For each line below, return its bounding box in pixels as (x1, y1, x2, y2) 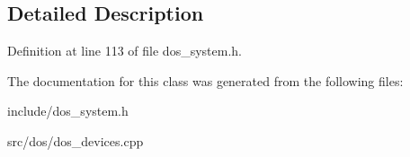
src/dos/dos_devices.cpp (7, 131, 144, 150)
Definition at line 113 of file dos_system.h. (7, 41, 242, 60)
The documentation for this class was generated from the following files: (7, 71, 404, 90)
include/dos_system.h (7, 101, 129, 120)
